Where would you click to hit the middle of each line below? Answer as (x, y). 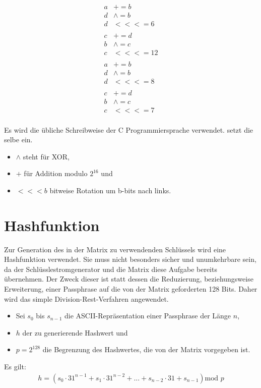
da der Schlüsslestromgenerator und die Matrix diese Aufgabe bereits (111, 269)
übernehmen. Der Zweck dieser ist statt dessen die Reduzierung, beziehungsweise (129, 279)
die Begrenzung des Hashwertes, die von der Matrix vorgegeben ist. (146, 349)
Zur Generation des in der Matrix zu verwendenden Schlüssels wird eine (115, 249)
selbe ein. (18, 140)
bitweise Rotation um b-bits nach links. (110, 190)
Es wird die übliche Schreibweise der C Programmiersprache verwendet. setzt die (129, 129)
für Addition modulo (56, 173)
